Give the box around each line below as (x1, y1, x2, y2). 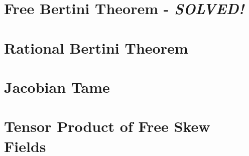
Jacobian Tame (4, 76, 110, 97)
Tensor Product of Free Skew (4, 116, 210, 136)
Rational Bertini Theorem (4, 37, 188, 58)
